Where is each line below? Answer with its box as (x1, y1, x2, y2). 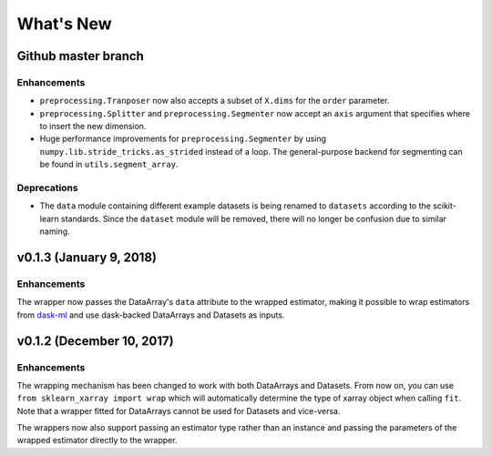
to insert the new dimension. (39, 121, 147, 132)
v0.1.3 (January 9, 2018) (16, 250, 157, 265)
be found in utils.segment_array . (39, 159, 179, 170)
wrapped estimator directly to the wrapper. (16, 435, 178, 446)
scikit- (433, 200, 457, 211)
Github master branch (16, 48, 145, 64)
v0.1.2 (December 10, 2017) (16, 333, 174, 349)
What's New (16, 14, 113, 34)
